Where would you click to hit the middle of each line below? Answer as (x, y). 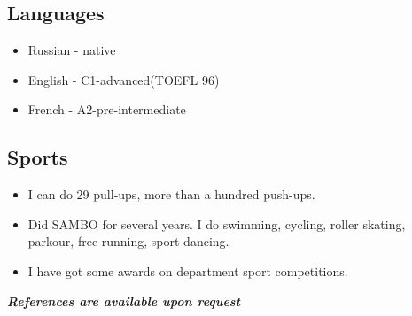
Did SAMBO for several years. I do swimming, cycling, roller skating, (217, 224)
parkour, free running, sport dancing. (128, 241)
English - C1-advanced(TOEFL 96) (124, 79)
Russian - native (72, 50)
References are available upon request (124, 301)
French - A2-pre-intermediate (107, 109)
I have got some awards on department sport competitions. (188, 270)
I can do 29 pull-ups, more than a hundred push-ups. (171, 194)
